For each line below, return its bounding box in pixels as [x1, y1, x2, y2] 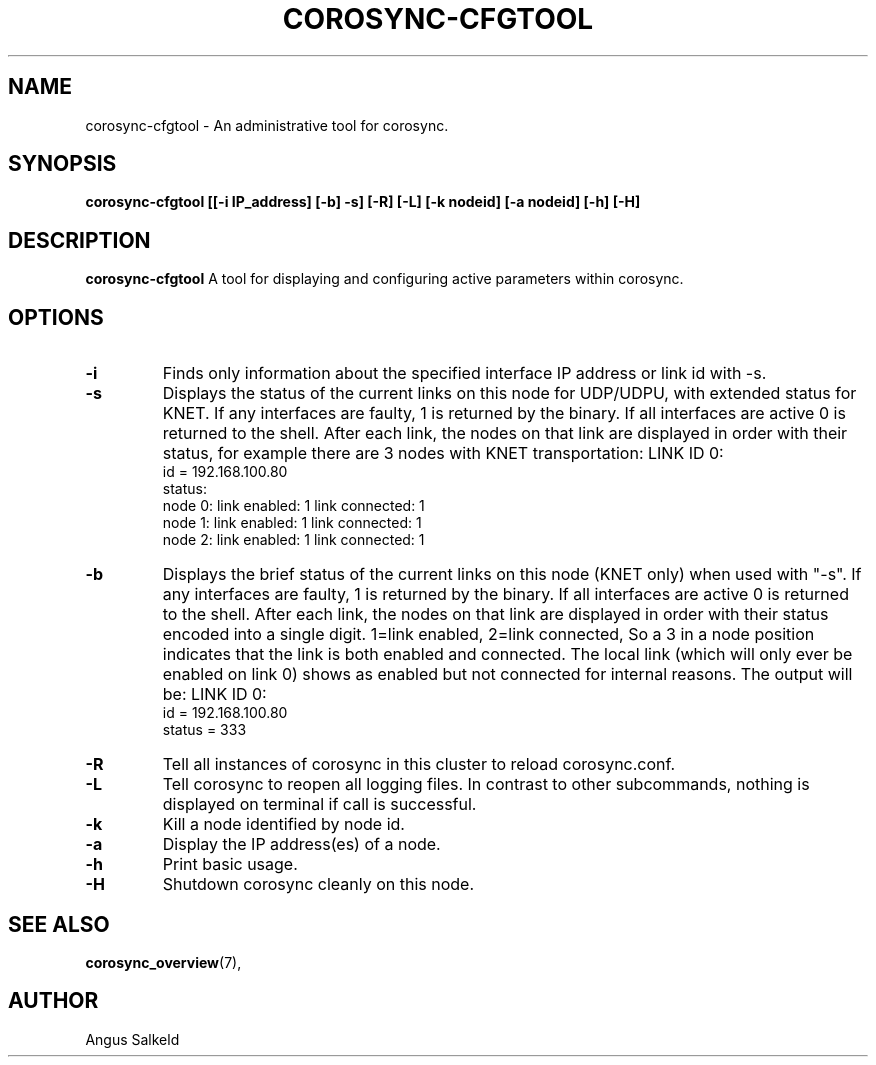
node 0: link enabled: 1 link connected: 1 [162, 497, 425, 515]
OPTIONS [8, 304, 104, 330]
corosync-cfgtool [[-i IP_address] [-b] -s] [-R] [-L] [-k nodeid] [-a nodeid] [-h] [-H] [85, 193, 641, 211]
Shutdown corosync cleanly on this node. [162, 874, 475, 895]
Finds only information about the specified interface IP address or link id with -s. [162, 363, 767, 384]
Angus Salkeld [85, 1030, 180, 1048]
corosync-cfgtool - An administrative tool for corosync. [85, 116, 449, 134]
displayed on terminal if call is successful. [162, 794, 477, 815]
